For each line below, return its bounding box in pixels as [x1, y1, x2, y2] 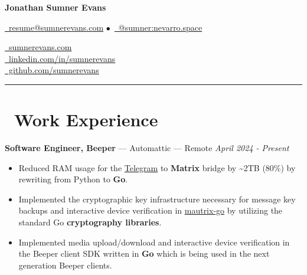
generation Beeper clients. [18, 258, 112, 271]
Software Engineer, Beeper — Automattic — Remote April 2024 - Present [5, 142, 289, 154]
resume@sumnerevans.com [8, 21, 104, 33]
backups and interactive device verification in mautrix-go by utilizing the [18, 204, 283, 217]
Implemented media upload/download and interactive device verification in [18, 235, 290, 248]
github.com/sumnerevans [8, 64, 99, 76]
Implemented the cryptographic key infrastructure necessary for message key [18, 192, 296, 205]
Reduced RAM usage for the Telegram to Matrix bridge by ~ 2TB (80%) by [18, 161, 296, 173]
